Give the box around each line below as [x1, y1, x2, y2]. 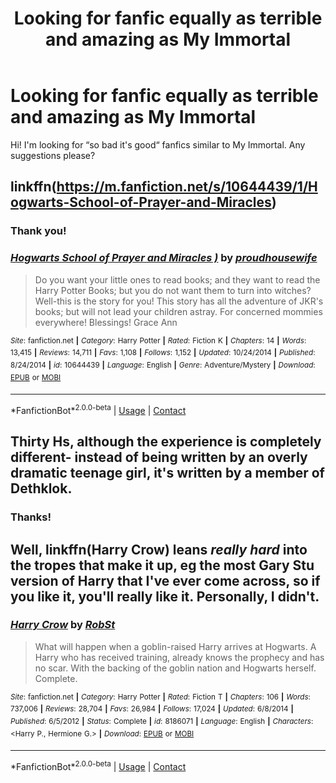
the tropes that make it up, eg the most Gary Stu [10, 557, 315, 574]
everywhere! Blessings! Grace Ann [34, 316, 178, 328]
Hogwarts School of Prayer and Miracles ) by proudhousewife [10, 251, 318, 265]
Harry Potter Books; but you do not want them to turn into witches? [34, 284, 312, 296]
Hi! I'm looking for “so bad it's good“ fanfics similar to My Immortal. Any [10, 138, 306, 151]
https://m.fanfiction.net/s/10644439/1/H [56, 178, 318, 196]
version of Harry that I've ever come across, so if [10, 572, 321, 589]
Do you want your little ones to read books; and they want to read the [34, 273, 321, 286]
